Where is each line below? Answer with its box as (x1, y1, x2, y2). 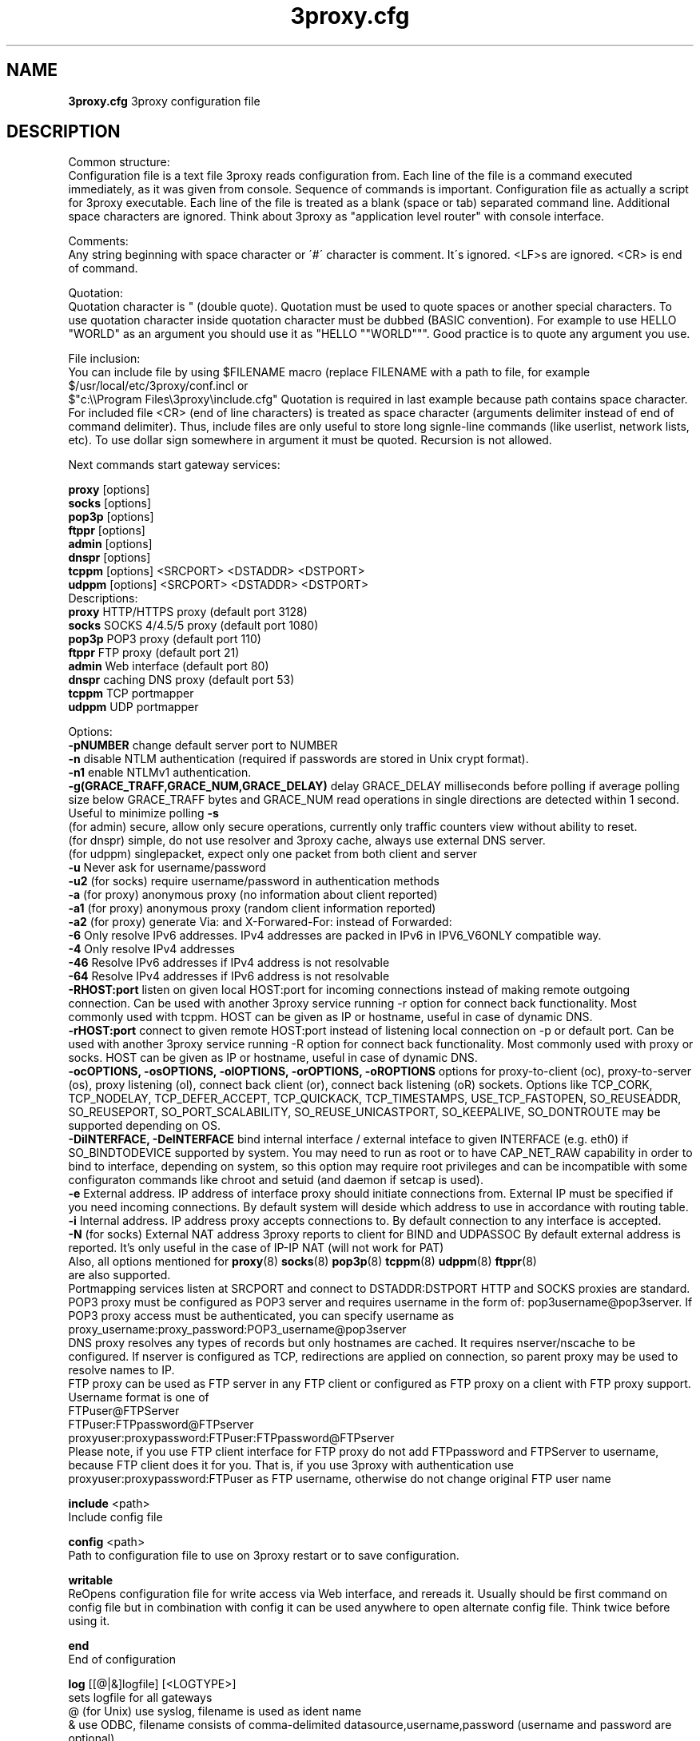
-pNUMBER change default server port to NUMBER (68, 738, 338, 753)
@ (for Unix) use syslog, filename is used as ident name (68, 1704, 362, 1719)
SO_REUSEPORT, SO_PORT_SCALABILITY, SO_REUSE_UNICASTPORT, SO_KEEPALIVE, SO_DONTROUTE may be (68, 1105, 661, 1119)
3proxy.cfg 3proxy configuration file (68, 93, 261, 108)
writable (68, 1573, 113, 1588)
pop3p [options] (68, 510, 154, 524)
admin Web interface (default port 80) (68, 659, 269, 674)
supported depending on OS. (68, 1119, 221, 1133)
